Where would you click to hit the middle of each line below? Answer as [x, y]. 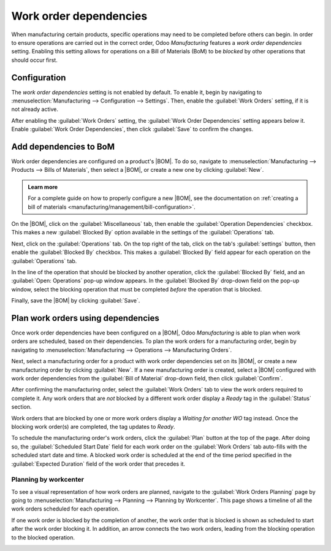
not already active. [35, 109]
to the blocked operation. [43, 538]
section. [21, 407]
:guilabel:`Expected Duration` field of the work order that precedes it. [98, 464]
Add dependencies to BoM [63, 147]
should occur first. [34, 60]
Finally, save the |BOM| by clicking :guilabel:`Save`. [76, 301]
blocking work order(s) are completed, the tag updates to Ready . [93, 426]
